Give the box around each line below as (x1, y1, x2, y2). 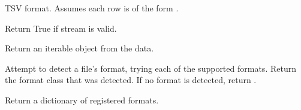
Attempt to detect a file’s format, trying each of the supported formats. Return (5, 62, 296, 74)
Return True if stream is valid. (5, 22, 117, 34)
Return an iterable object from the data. (5, 42, 154, 54)
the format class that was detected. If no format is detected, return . (5, 74, 257, 86)
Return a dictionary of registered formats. (5, 93, 159, 106)
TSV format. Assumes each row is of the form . (5, 2, 179, 14)
